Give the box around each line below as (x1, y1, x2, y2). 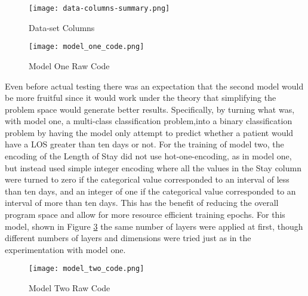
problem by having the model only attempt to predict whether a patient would (5, 126, 294, 138)
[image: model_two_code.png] (29, 264, 144, 273)
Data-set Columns (29, 21, 95, 33)
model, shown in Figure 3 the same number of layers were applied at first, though (5, 220, 303, 232)
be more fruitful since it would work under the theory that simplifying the (5, 91, 276, 104)
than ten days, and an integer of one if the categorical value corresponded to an (5, 184, 296, 197)
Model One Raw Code (29, 59, 110, 72)
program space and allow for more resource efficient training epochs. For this (5, 208, 285, 221)
